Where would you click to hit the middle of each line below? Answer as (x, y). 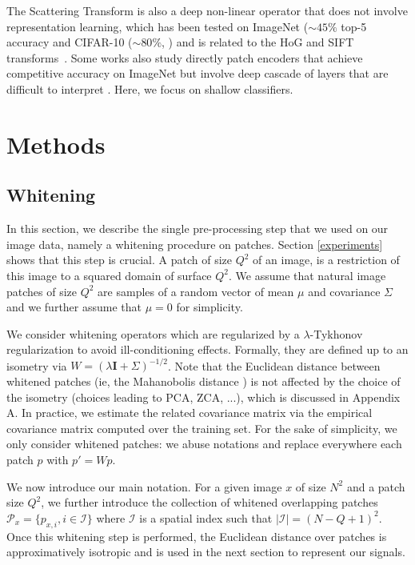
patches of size (42, 291)
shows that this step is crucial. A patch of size (120, 260)
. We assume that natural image (307, 275)
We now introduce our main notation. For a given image (144, 486)
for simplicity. (209, 307)
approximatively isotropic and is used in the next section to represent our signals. (206, 552)
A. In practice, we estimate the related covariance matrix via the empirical (190, 413)
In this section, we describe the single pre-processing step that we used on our (198, 228)
